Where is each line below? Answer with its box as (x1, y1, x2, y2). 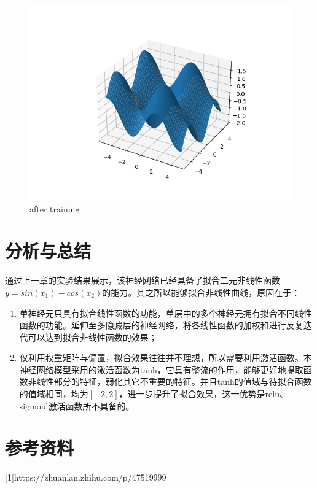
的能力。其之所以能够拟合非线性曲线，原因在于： (102, 285, 300, 298)
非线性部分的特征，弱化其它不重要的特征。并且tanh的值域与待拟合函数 (28, 375, 312, 388)
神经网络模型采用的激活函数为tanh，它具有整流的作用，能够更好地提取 (19, 363, 303, 376)
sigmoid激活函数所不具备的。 (19, 399, 135, 412)
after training (29, 202, 80, 215)
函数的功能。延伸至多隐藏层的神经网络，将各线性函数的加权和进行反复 (19, 319, 303, 331)
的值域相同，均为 (19, 387, 88, 400)
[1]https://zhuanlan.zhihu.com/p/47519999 (5, 471, 166, 484)
